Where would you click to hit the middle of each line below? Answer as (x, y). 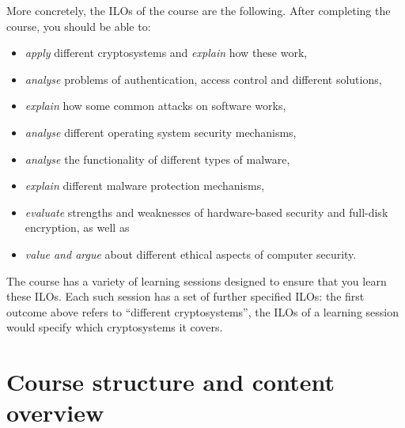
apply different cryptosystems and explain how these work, (166, 53)
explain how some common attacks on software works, (155, 106)
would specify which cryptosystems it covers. (115, 327)
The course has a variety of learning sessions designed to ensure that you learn (197, 280)
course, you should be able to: (79, 26)
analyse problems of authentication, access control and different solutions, (203, 79)
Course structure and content (170, 382)
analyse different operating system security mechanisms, (161, 132)
